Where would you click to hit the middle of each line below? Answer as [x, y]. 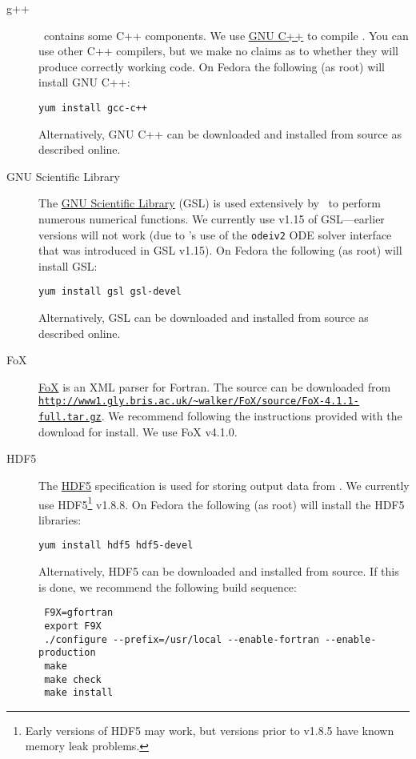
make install [79, 693]
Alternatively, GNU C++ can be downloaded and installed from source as [220, 133]
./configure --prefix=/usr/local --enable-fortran [182, 639]
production [67, 653]
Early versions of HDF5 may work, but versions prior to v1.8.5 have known [210, 730]
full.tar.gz [70, 418]
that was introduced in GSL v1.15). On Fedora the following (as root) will [220, 250]
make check [73, 679]
